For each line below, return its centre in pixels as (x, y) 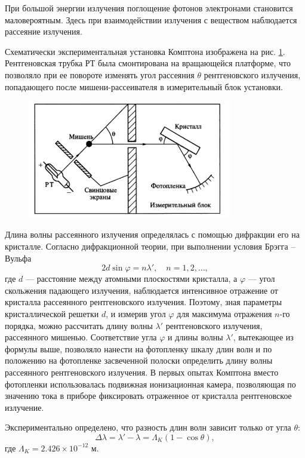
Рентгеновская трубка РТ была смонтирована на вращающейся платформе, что (148, 63)
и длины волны (195, 337)
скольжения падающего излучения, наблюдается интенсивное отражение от (141, 290)
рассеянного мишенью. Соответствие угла (81, 337)
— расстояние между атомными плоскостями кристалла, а (131, 279)
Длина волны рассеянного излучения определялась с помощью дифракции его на (152, 234)
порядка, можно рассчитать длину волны (79, 325)
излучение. (24, 407)
